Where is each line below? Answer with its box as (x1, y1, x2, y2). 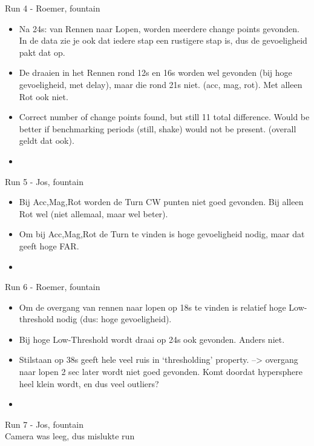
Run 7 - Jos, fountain (5, 417, 83, 430)
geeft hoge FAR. (19, 239, 79, 252)
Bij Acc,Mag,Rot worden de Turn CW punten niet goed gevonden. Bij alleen (19, 195, 304, 208)
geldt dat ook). (19, 134, 74, 147)
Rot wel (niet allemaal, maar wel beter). (19, 207, 168, 220)
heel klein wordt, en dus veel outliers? (19, 377, 159, 390)
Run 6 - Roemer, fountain (5, 280, 100, 293)
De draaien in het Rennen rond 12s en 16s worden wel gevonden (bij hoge (19, 66, 292, 79)
